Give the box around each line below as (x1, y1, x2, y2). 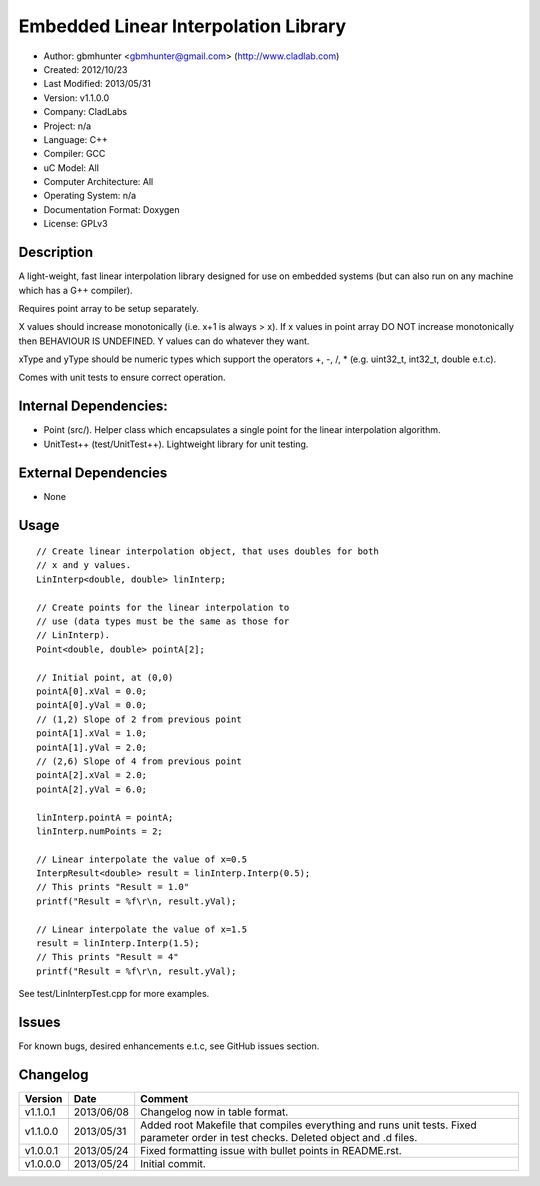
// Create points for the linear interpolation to (36, 601, 290, 613)
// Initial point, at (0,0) (36, 671, 174, 683)
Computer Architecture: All (43, 176, 154, 188)
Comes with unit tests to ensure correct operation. (18, 371, 226, 384)
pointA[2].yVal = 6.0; (36, 783, 148, 795)
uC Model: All (43, 161, 100, 174)
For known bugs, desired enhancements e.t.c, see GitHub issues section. (18, 1040, 320, 1052)
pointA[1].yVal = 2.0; (36, 741, 148, 753)
